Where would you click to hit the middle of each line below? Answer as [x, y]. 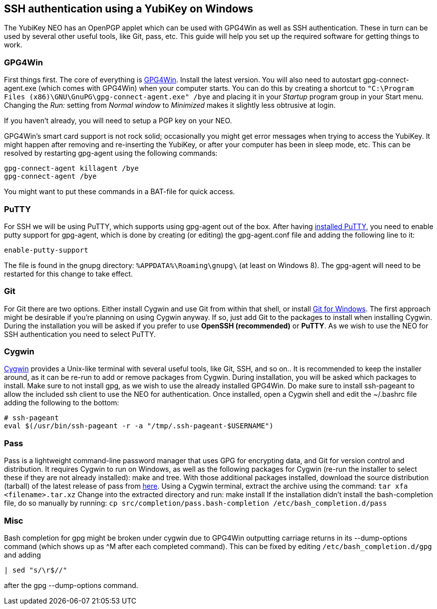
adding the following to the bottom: [62, 403]
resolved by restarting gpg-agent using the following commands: [111, 153]
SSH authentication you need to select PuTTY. [80, 334]
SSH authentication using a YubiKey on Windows [129, 9]
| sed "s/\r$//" [36, 570]
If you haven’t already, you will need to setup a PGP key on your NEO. [118, 121]
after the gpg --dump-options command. [71, 585]
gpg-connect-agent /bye [50, 176]
